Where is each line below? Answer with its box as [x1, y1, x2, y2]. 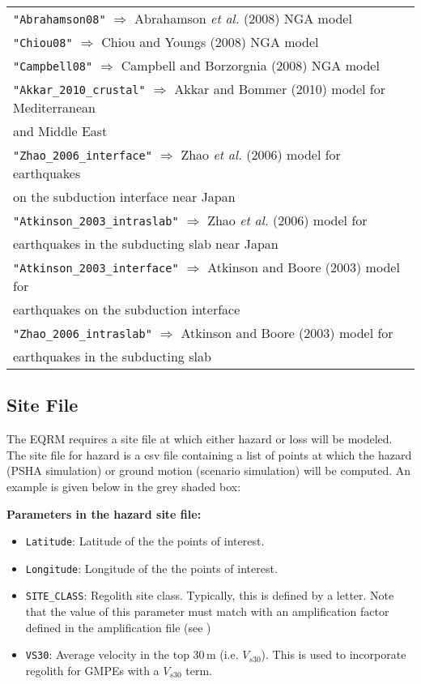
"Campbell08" [13, 60, 93, 73]
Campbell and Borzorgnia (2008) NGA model [121, 56, 380, 75]
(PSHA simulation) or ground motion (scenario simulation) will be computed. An [6, 462, 411, 479]
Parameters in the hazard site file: [6, 505, 202, 522]
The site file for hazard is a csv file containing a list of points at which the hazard [6, 446, 412, 463]
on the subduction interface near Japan [13, 187, 236, 206]
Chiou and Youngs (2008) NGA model [101, 32, 319, 51]
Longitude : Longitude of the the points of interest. [25, 559, 278, 576]
